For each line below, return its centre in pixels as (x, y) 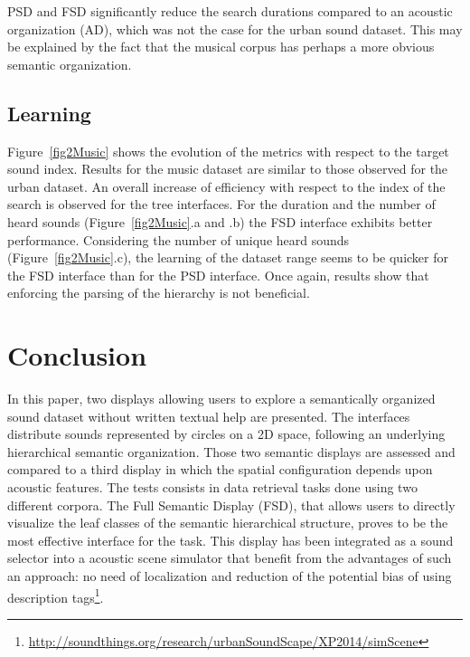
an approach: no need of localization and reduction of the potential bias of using (230, 575)
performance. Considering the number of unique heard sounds (179, 239)
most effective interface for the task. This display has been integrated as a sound (230, 540)
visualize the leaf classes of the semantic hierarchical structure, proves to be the (228, 523)
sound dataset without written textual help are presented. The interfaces (209, 416)
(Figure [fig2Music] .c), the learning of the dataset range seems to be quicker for (228, 257)
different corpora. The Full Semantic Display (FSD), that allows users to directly (231, 505)
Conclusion (77, 355)
